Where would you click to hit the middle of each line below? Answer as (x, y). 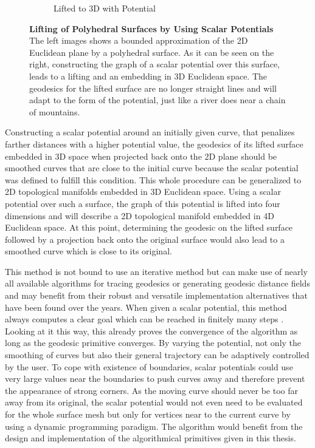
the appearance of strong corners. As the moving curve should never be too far (152, 390)
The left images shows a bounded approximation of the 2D (139, 40)
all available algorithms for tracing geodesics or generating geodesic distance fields (157, 283)
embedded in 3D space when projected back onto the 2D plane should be (141, 156)
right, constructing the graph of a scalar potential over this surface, (155, 64)
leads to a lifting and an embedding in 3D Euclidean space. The (148, 76)
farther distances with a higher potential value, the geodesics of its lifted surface (154, 144)
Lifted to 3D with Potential (105, 8)
